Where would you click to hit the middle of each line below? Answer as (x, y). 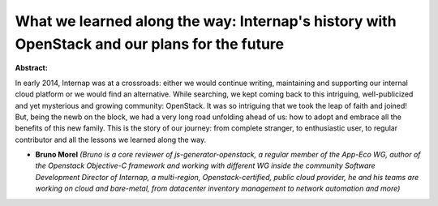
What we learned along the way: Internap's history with (206, 21)
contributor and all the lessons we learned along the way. (111, 139)
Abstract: (31, 68)
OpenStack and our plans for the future (149, 44)
